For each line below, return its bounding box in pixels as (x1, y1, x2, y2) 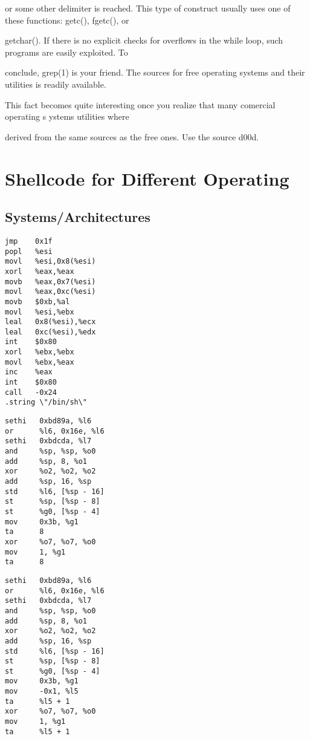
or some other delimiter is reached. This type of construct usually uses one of (5, 2, 291, 14)
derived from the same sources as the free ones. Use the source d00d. (5, 130, 259, 143)
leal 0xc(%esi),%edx (5, 327, 96, 336)
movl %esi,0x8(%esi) (5, 257, 96, 266)
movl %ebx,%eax (5, 357, 74, 366)
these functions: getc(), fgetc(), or (5, 13, 129, 26)
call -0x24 (5, 388, 57, 397)
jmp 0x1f (5, 236, 53, 246)
